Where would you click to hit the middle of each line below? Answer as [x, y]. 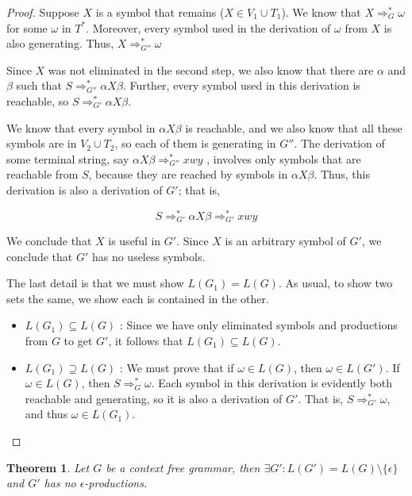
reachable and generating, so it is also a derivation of [154, 398]
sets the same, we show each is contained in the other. [138, 298]
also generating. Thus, [60, 43]
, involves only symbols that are [284, 158]
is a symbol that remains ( [160, 12]
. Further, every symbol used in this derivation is [241, 85]
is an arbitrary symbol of [285, 241]
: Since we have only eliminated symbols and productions [258, 325]
